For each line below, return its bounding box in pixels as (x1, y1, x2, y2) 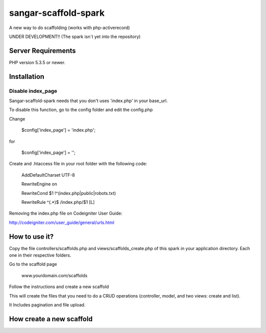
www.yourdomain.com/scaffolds (21, 272, 88, 278)
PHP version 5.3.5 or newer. (9, 59, 66, 65)
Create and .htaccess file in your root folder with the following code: (9, 161, 147, 167)
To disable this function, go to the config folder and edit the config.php (9, 107, 153, 113)
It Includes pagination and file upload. (9, 301, 86, 308)
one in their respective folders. (9, 252, 71, 258)
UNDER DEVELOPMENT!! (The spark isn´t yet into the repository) (9, 34, 141, 39)
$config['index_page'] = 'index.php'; (21, 127, 96, 133)
